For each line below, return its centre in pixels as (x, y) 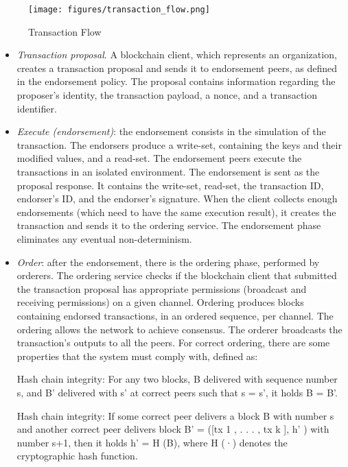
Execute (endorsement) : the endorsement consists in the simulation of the (171, 131)
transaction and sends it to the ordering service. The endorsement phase (169, 225)
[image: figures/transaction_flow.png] (119, 10)
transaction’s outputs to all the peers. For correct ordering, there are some (173, 343)
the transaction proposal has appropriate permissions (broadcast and (162, 288)
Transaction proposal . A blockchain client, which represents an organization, (177, 55)
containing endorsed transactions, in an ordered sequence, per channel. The (175, 315)
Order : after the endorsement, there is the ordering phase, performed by (168, 262)
